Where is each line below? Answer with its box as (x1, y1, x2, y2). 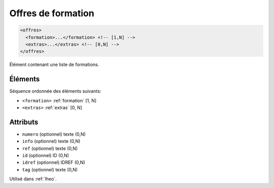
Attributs (9, 118, 39, 126)
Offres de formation (9, 8, 94, 19)
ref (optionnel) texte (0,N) (22, 145, 78, 152)
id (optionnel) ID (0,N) (22, 153, 70, 159)
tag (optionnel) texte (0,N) (22, 166, 78, 172)
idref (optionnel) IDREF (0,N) (22, 160, 86, 166)
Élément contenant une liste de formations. (9, 61, 99, 68)
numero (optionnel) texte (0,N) (22, 131, 86, 137)
